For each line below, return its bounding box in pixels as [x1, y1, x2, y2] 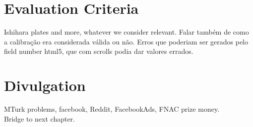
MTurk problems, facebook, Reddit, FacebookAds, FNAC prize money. [4, 104, 220, 114]
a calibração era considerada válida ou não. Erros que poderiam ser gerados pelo [4, 36, 248, 46]
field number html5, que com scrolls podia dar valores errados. [4, 46, 193, 56]
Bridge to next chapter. [4, 113, 75, 124]
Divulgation [4, 75, 86, 95]
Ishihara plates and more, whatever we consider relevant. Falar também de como [4, 27, 249, 37]
